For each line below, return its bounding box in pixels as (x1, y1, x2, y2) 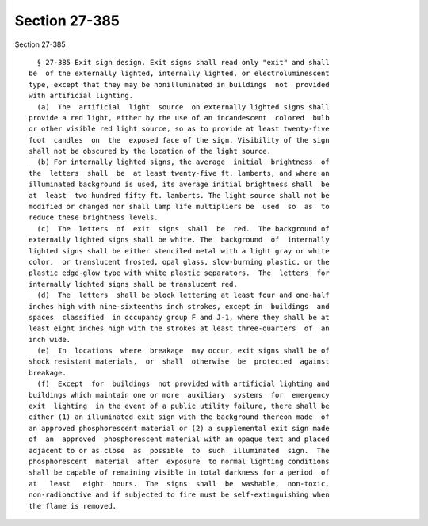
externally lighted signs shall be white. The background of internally (29, 235, 330, 245)
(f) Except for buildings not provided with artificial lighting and (36, 379, 330, 388)
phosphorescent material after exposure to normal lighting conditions (29, 457, 330, 466)
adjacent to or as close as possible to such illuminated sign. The (29, 446, 330, 455)
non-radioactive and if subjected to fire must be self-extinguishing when (29, 490, 330, 499)
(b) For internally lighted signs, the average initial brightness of (36, 158, 330, 166)
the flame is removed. (29, 501, 117, 510)
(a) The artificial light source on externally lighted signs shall (36, 102, 330, 111)
